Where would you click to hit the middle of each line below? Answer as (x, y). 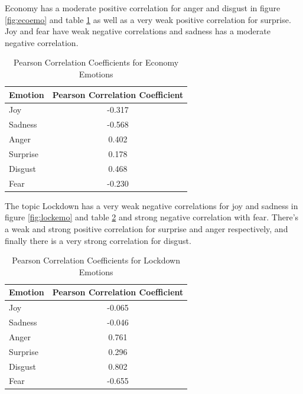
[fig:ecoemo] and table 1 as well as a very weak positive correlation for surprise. (148, 19)
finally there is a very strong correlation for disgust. (98, 240)
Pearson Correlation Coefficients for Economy (96, 62)
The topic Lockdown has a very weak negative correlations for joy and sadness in (151, 205)
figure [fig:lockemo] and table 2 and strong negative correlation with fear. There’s (152, 217)
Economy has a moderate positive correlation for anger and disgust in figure (143, 8)
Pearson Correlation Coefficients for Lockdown (96, 260)
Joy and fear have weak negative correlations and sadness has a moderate (138, 31)
